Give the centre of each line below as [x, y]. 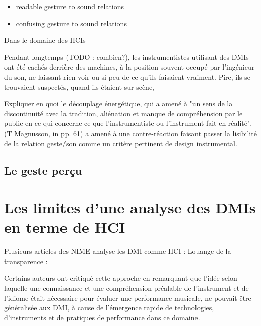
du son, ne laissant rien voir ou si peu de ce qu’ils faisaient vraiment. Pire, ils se [127, 76]
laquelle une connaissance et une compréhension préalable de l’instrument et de [126, 288]
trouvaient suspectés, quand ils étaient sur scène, [79, 86]
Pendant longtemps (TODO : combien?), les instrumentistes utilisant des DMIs [126, 57]
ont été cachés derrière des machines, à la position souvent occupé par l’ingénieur [129, 67]
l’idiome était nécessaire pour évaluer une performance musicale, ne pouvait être [128, 298]
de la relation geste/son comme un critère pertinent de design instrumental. [121, 143]
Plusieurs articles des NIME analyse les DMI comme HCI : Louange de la [118, 251]
